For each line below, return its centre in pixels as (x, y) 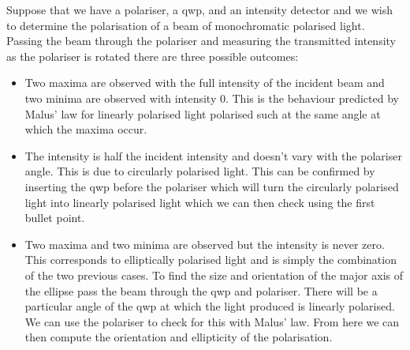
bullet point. (55, 218)
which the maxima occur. (86, 129)
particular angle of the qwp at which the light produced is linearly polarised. (210, 306)
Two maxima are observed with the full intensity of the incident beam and (205, 83)
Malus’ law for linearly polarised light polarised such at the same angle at (203, 113)
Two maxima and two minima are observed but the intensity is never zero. (205, 244)
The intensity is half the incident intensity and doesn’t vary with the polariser (213, 155)
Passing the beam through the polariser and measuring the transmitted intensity (201, 41)
